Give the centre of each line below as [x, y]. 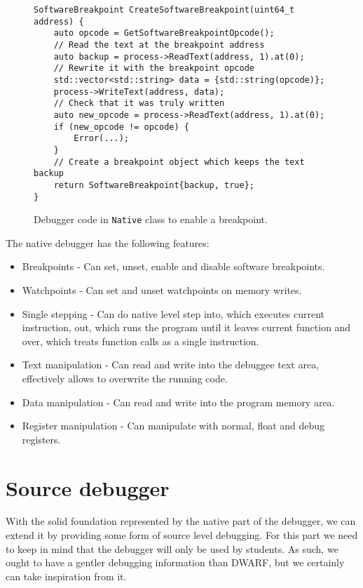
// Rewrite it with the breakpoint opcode [154, 68]
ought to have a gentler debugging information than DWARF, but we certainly [175, 562]
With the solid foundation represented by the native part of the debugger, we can [181, 521]
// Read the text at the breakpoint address [159, 45]
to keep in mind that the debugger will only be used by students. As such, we [172, 548]
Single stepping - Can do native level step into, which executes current [173, 313]
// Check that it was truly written [139, 103]
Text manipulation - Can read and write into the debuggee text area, [171, 365]
